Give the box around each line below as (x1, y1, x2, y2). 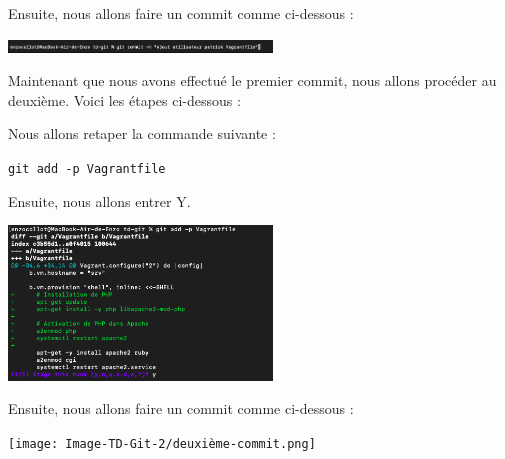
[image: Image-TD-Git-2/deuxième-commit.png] (8, 436, 316, 451)
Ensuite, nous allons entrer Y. (8, 190, 191, 211)
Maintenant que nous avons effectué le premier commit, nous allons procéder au (8, 70, 497, 91)
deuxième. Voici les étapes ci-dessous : (8, 89, 241, 110)
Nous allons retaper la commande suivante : (8, 123, 276, 144)
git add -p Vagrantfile (8, 161, 166, 176)
